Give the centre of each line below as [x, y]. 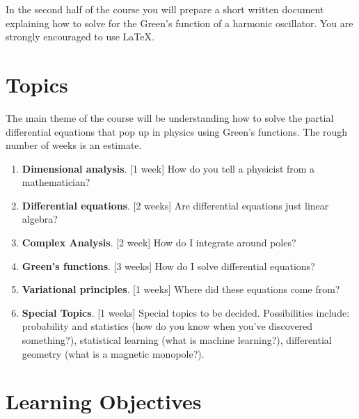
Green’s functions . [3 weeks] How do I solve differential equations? [168, 266]
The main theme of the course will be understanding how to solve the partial [170, 117]
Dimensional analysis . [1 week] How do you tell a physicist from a [168, 168]
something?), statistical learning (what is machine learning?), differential [177, 340]
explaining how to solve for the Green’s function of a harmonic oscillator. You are [179, 23]
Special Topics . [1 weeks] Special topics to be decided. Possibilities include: [186, 312]
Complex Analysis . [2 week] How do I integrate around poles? [159, 243]
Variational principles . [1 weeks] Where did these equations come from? [181, 289]
